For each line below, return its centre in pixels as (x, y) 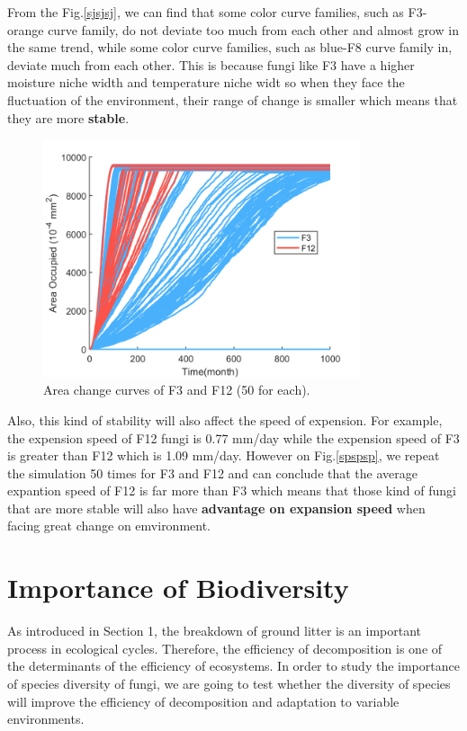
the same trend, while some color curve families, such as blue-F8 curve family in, (230, 47)
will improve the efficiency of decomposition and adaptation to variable (203, 701)
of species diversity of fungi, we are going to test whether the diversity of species (229, 683)
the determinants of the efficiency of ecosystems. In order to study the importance (233, 666)
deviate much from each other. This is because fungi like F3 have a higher (211, 64)
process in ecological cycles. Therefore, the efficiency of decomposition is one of (225, 648)
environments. (46, 719)
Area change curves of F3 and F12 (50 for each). (177, 390)
